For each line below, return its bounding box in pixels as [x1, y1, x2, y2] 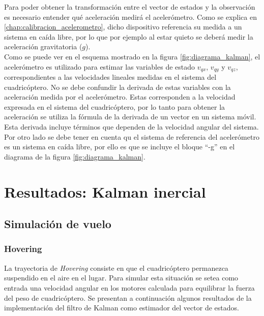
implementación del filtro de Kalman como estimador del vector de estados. [4, 302, 239, 313]
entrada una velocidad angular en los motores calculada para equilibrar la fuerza [4, 282, 255, 293]
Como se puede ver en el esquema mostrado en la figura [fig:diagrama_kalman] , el [4, 51, 260, 61]
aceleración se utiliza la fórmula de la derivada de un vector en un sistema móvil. [4, 111, 256, 122]
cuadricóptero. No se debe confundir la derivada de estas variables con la [4, 81, 231, 92]
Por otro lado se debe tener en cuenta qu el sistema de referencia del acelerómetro [4, 131, 259, 142]
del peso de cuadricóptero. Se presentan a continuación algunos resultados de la [4, 292, 252, 303]
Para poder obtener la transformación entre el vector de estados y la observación [4, 2, 255, 12]
